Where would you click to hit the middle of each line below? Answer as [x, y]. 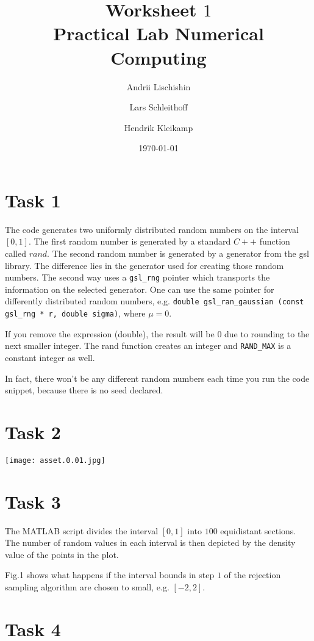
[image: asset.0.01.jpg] [55, 460]
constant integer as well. [50, 357]
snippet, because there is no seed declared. [84, 390]
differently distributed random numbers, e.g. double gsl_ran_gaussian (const [155, 301]
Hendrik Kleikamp [159, 127]
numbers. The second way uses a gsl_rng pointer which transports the [137, 277]
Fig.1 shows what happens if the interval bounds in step [110, 575]
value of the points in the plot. [62, 554]
